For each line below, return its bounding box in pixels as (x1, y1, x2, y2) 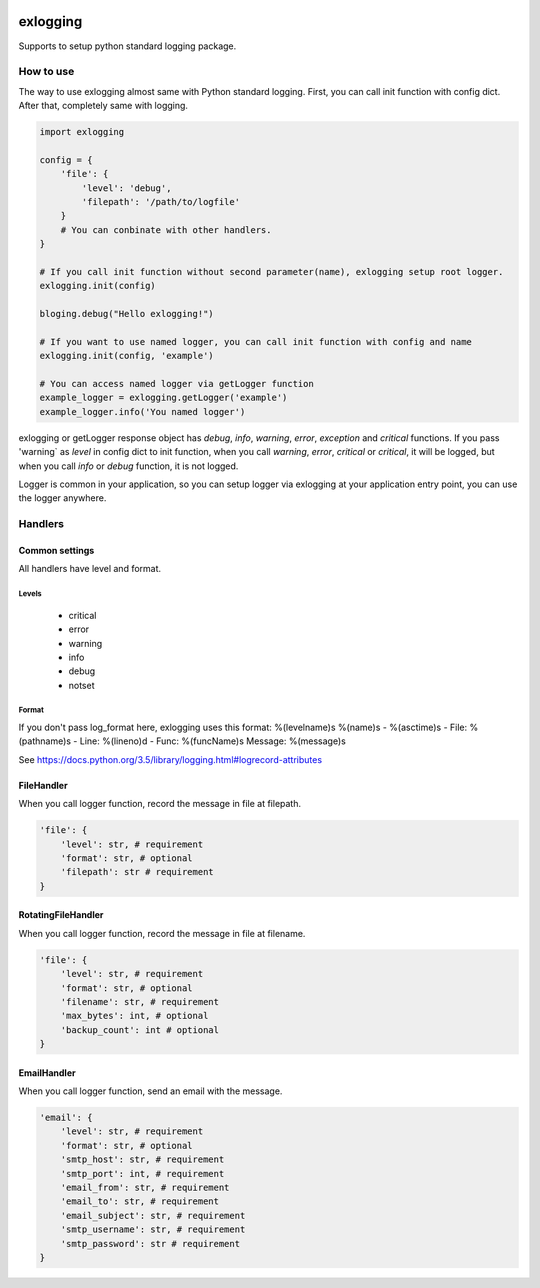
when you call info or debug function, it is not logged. (18, 460, 239, 472)
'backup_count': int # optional (60, 1024, 220, 1035)
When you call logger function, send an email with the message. (18, 1085, 283, 1097)
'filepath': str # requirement (60, 866, 214, 878)
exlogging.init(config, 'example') (39, 350, 214, 362)
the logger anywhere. (18, 492, 107, 504)
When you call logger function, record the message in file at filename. (18, 927, 306, 939)
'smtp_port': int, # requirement (60, 1168, 225, 1179)
